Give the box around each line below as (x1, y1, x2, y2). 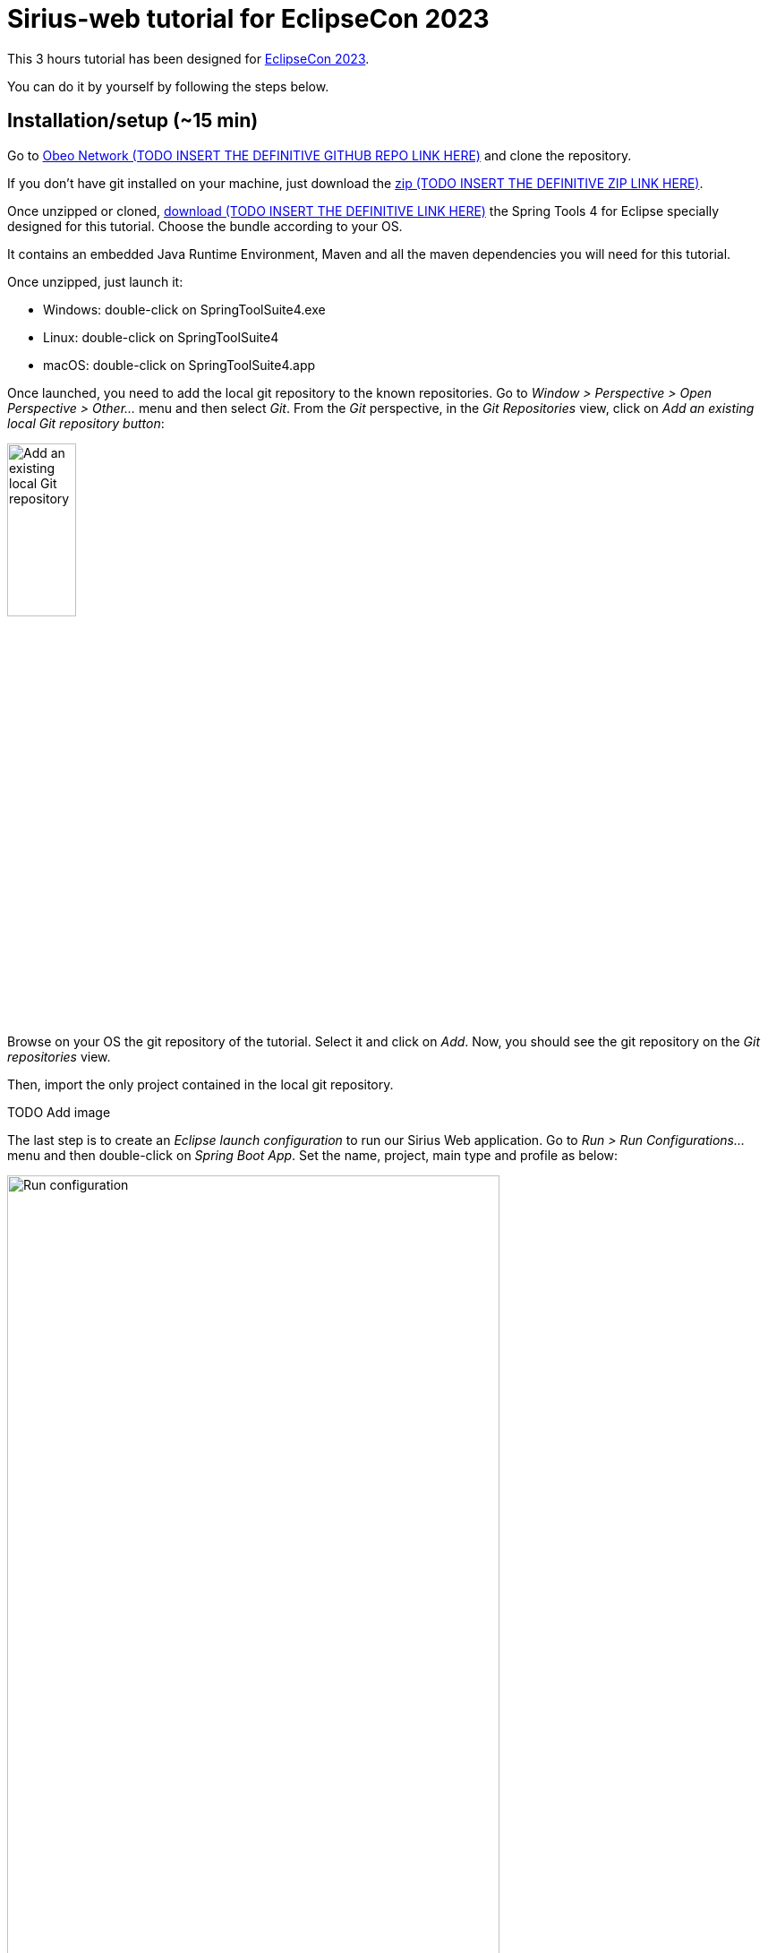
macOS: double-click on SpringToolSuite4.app (43, 357, 316, 373)
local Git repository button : (7, 415, 165, 431)
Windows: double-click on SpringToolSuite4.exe (43, 301, 326, 317)
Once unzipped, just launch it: (7, 273, 183, 289)
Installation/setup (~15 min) (7, 109, 259, 133)
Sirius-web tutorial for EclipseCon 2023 (7, 4, 490, 34)
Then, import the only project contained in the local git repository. (7, 1077, 394, 1093)
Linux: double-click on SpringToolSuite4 (43, 329, 279, 345)
